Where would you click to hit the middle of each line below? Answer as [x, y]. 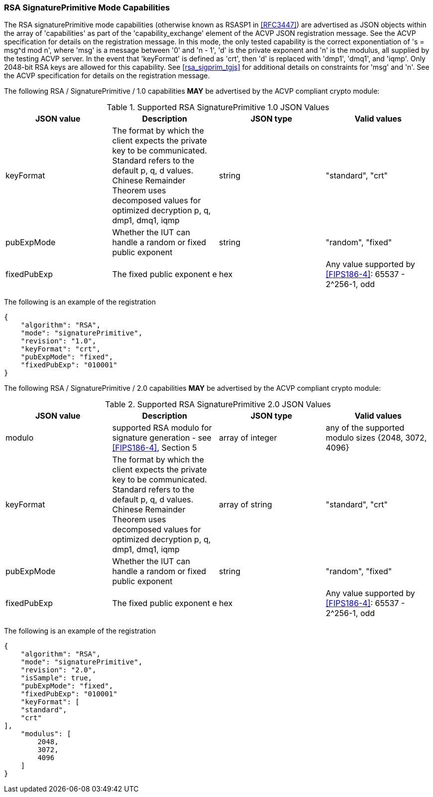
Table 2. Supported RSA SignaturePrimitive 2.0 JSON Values [218, 404]
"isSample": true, [56, 678]
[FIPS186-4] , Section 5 [155, 448]
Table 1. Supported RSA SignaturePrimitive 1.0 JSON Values [218, 107]
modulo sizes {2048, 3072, [376, 438]
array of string [246, 505]
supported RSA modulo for [162, 428]
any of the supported [365, 428]
